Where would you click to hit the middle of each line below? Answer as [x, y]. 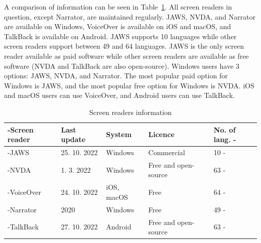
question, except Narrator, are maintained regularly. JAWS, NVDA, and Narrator [130, 16]
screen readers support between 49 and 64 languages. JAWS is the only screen [124, 46]
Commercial [167, 152]
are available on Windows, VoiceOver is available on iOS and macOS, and [118, 26]
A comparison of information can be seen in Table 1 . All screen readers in [118, 7]
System [119, 134]
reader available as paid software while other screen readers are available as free [126, 55]
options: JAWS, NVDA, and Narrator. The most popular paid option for [116, 76]
